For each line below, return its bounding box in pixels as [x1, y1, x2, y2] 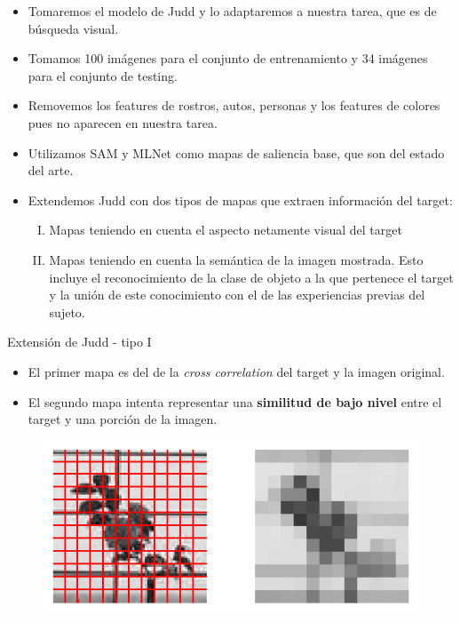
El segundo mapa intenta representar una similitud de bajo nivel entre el [28, 392, 442, 411]
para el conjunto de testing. [28, 66, 178, 84]
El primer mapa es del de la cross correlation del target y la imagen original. [28, 362, 445, 380]
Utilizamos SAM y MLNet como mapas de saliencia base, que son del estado [28, 143, 445, 162]
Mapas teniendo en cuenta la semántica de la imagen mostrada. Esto [49, 250, 424, 268]
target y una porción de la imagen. [28, 410, 218, 428]
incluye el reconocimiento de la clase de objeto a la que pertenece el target [49, 268, 454, 286]
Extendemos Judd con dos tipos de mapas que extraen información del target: [28, 190, 453, 209]
